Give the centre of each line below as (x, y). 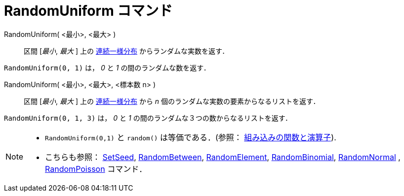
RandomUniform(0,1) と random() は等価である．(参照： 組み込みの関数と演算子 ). (191, 137)
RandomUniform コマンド (88, 11)
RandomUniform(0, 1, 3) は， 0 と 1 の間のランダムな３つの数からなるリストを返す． (148, 118)
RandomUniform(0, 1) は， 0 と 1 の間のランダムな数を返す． (107, 67)
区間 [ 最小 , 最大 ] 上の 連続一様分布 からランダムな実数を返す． (126, 51)
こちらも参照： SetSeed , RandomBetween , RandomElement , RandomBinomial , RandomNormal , (223, 157)
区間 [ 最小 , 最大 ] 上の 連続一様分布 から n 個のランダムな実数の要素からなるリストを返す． (172, 101)
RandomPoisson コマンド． (96, 169)
